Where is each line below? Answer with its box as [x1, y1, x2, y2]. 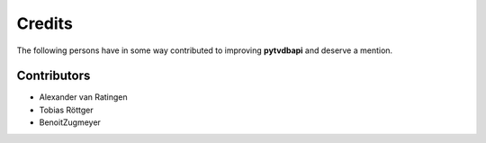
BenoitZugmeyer [39, 117, 101, 128]
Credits [16, 13, 74, 33]
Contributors [16, 68, 91, 84]
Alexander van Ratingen [39, 92, 128, 103]
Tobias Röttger [39, 104, 94, 115]
